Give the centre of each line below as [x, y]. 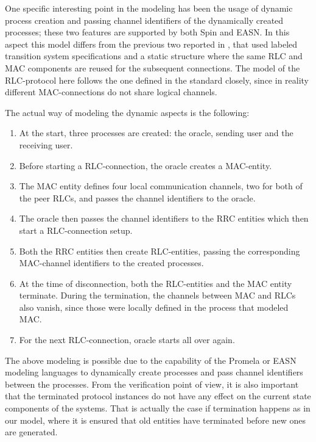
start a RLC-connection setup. [76, 230]
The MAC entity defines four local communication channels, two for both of [161, 186]
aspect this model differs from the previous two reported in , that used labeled [151, 44]
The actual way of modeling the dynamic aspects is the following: [127, 112]
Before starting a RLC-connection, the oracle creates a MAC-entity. [146, 165]
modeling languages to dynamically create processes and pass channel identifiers [154, 372]
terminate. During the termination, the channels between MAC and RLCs [157, 295]
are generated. [31, 432]
